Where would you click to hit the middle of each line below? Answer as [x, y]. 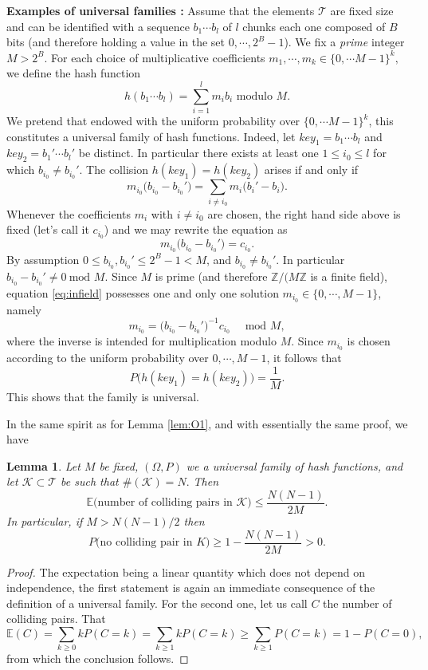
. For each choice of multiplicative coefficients [155, 57]
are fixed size [362, 10]
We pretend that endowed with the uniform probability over [153, 121]
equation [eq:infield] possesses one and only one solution [143, 292]
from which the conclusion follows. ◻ [98, 658]
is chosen [369, 341]
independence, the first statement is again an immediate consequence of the [191, 587]
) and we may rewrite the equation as [196, 229]
